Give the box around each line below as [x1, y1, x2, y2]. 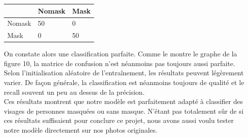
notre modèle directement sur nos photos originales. [4, 125, 158, 135]
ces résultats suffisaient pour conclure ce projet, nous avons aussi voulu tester [4, 115, 234, 125]
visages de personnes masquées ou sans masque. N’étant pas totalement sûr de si [4, 105, 244, 116]
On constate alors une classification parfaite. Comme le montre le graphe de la [4, 49, 237, 59]
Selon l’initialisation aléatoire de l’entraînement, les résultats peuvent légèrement [4, 68, 244, 78]
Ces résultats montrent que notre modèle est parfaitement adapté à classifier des [4, 96, 243, 106]
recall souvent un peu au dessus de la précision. [4, 86, 145, 97]
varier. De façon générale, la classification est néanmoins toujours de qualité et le [4, 77, 244, 87]
